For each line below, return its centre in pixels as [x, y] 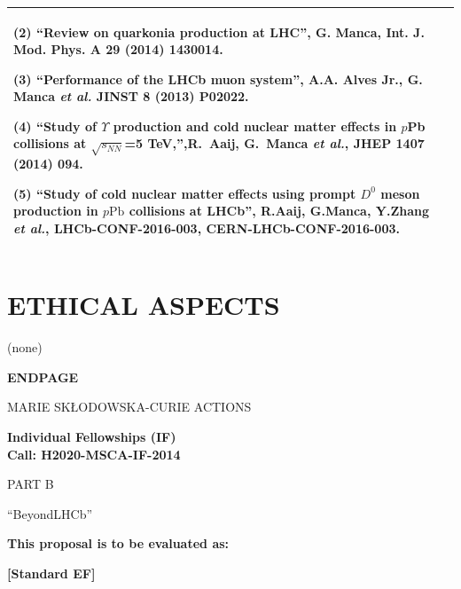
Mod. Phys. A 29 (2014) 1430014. [118, 49]
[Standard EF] [51, 573]
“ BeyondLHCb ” [50, 513]
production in [56, 211]
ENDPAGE [43, 377]
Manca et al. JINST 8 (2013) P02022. [131, 96]
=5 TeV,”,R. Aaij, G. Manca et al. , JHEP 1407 [274, 143]
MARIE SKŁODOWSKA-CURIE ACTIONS [129, 407]
